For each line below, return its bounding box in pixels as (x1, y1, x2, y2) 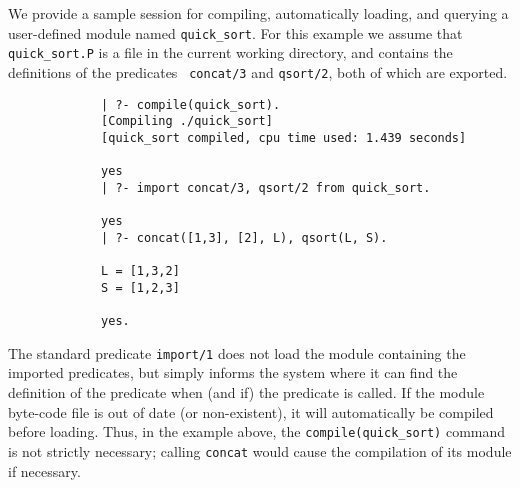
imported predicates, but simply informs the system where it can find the (8, 362, 458, 383)
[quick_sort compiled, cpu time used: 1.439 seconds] (101, 130, 467, 145)
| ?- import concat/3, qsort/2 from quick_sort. (101, 180, 431, 195)
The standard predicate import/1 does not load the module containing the (8, 342, 466, 363)
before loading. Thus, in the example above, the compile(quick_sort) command (8, 421, 506, 442)
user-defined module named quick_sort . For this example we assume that (8, 22, 463, 43)
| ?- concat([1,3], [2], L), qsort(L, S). (101, 230, 388, 245)
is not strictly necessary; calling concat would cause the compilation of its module (8, 440, 512, 461)
